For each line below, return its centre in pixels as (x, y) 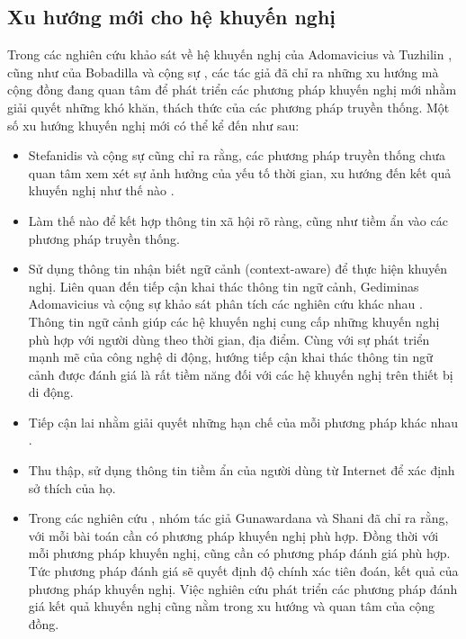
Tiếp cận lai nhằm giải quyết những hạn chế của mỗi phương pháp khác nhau (243, 422)
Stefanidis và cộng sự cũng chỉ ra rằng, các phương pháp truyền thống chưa (237, 155)
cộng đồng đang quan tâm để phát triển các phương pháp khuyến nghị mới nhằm (232, 90)
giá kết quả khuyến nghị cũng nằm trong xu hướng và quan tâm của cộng (231, 606)
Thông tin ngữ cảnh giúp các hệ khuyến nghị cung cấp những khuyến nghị (234, 321)
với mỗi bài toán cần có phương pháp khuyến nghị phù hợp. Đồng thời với (233, 535)
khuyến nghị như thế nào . (101, 190)
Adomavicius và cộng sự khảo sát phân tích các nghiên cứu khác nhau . (225, 304)
